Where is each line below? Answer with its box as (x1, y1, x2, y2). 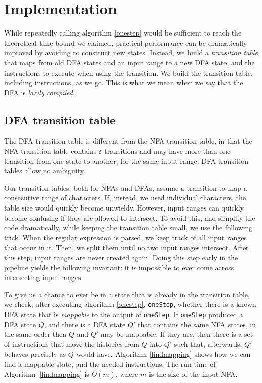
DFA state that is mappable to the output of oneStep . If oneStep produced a (4, 309, 243, 320)
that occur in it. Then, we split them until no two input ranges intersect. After (4, 242, 249, 253)
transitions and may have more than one (104, 146, 231, 156)
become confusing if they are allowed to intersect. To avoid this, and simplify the (4, 212, 255, 223)
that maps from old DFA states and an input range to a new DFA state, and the (4, 57, 255, 67)
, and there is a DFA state (44, 319, 126, 329)
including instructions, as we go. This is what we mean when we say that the (4, 77, 243, 88)
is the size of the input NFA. (148, 368, 238, 379)
